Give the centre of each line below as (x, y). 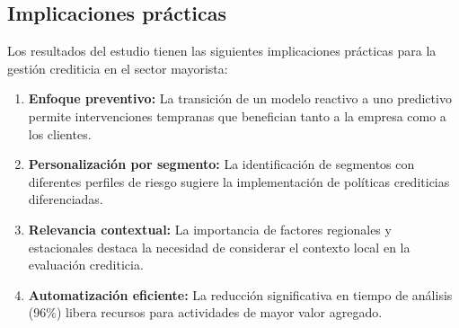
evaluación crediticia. (86, 265)
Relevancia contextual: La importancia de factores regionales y (210, 229)
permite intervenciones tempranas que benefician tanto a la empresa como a (237, 115)
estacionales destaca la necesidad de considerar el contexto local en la (219, 247)
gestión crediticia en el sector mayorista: (118, 68)
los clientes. (60, 133)
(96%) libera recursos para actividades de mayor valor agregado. (205, 312)
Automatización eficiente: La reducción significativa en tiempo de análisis (240, 294)
